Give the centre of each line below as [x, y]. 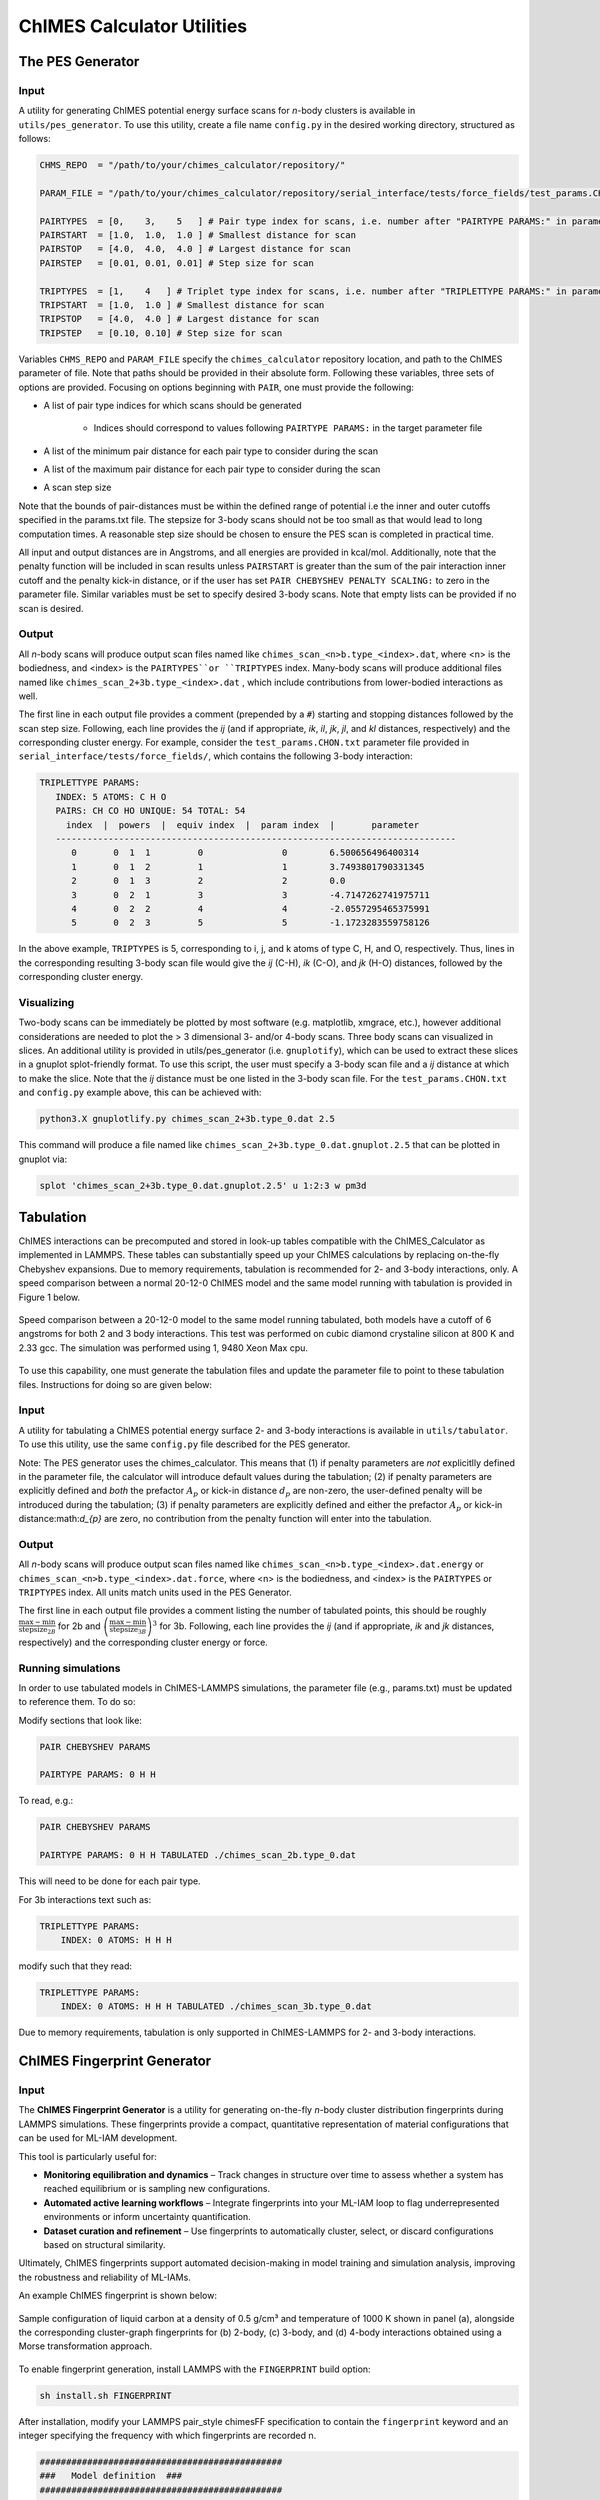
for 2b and [79, 1626]
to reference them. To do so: [77, 1702]
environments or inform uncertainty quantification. [147, 2217]
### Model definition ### [111, 2476]
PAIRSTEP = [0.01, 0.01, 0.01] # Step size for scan [176, 263]
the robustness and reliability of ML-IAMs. [105, 2277]
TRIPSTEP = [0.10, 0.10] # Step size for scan [161, 333]
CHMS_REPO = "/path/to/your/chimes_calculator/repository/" [192, 165]
